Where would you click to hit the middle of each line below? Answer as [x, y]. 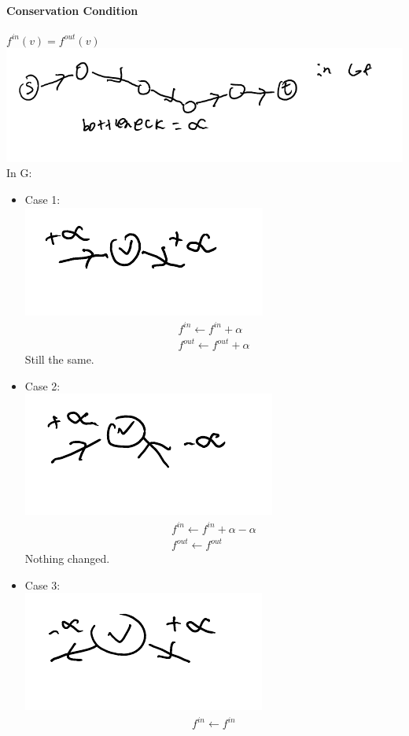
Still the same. [59, 359]
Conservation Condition [72, 10]
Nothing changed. [67, 558]
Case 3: [42, 584]
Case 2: [42, 385]
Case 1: [42, 199]
